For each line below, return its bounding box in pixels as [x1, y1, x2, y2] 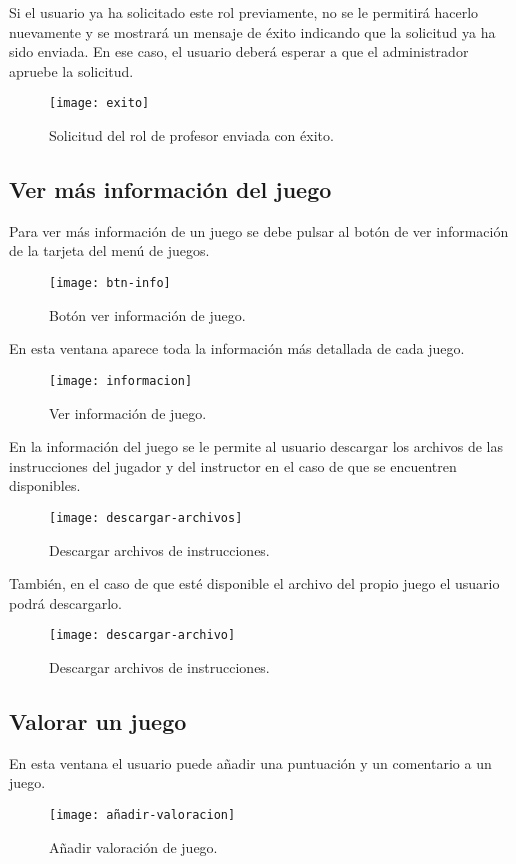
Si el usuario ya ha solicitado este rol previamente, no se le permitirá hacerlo [9, 2, 479, 22]
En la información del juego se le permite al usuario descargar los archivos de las [9, 436, 503, 457]
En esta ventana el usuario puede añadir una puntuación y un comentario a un [9, 752, 492, 773]
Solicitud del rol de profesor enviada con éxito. [49, 125, 334, 146]
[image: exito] [49, 96, 150, 111]
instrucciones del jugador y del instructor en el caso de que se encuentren [9, 455, 457, 476]
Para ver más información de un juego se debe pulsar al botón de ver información [9, 220, 509, 241]
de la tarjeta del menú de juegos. [9, 240, 210, 261]
